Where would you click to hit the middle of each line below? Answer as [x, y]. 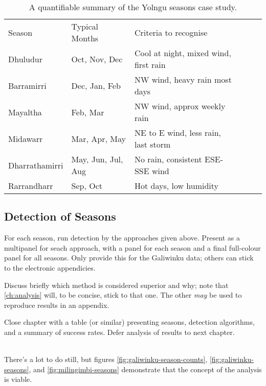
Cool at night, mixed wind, [183, 53]
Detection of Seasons [60, 216]
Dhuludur [25, 59]
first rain [150, 65]
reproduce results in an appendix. [57, 305]
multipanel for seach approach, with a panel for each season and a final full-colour [132, 247]
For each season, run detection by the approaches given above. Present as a [122, 238]
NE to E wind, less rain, [178, 132]
